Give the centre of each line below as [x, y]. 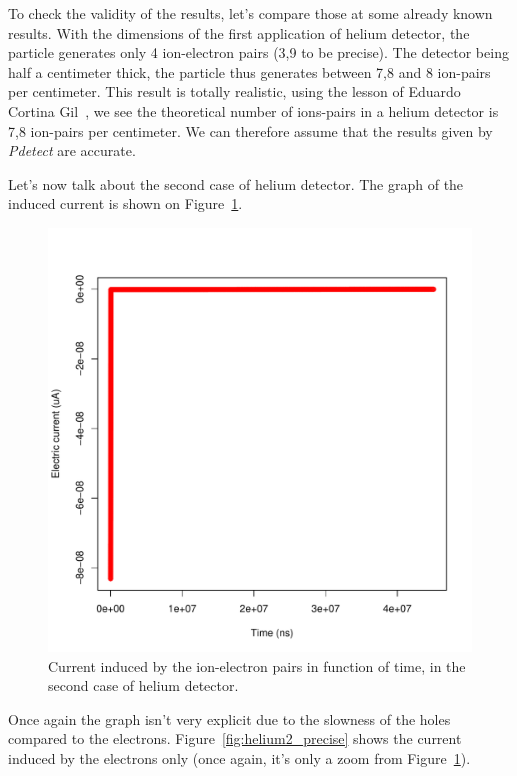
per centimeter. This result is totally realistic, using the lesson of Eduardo [234, 91]
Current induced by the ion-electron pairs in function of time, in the [257, 665]
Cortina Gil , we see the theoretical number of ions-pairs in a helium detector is [253, 110]
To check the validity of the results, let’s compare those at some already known [250, 13]
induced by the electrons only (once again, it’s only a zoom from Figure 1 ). [239, 757]
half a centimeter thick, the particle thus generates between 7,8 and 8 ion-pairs [249, 71]
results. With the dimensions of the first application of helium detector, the [239, 32]
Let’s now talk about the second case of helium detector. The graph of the [236, 183]
